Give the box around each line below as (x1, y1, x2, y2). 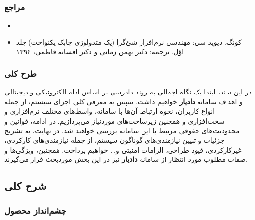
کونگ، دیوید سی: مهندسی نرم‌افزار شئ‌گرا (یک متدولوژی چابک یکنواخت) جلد (16, 36, 242, 47)
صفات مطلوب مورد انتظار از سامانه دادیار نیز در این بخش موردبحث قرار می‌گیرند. (4, 154, 248, 164)
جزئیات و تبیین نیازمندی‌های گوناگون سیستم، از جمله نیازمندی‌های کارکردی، (4, 135, 225, 145)
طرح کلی (4, 67, 37, 79)
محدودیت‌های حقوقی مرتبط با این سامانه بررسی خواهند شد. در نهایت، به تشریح (4, 125, 240, 135)
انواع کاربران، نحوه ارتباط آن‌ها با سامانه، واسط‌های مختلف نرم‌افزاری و (4, 106, 215, 116)
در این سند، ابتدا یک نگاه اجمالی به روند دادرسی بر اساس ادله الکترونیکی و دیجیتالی (4, 87, 252, 97)
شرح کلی (4, 178, 47, 193)
